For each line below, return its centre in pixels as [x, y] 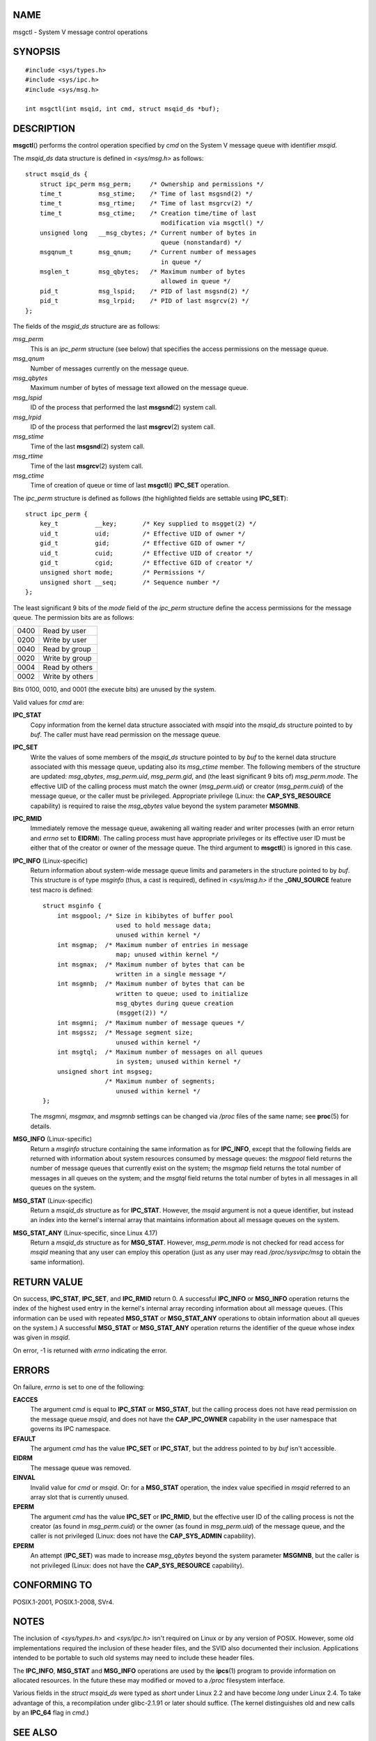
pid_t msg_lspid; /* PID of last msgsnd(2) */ [144, 291]
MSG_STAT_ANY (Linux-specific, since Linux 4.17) [85, 1233]
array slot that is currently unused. [79, 1497]
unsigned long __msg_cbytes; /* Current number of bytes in [148, 233]
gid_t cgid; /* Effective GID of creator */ [146, 563]
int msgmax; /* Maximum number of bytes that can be [151, 964]
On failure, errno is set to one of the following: [79, 1387]
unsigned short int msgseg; [105, 1071]
